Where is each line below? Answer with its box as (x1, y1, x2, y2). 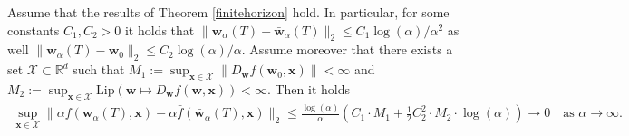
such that (73, 60, 125, 79)
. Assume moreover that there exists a (241, 40, 453, 59)
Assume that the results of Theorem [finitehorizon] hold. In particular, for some (7, 3, 450, 21)
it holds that (124, 20, 195, 39)
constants (7, 20, 60, 39)
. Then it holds (266, 79, 350, 98)
